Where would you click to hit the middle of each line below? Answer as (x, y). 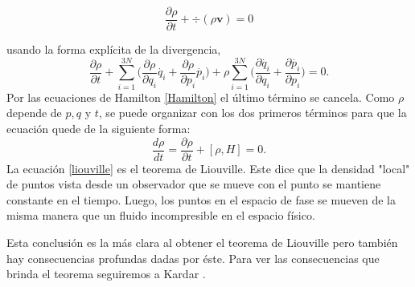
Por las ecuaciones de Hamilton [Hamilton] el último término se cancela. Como (201, 97)
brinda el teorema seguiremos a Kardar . (106, 274)
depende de (34, 113)
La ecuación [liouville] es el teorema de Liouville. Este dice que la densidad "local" (208, 168)
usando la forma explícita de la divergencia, (114, 49)
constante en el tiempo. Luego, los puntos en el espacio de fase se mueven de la (201, 199)
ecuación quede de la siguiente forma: (99, 128)
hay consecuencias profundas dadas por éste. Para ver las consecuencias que (193, 258)
